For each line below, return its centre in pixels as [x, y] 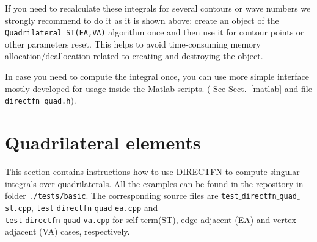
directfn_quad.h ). [41, 100]
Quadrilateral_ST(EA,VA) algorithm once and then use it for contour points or [155, 32]
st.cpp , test [30, 207]
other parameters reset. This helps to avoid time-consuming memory [133, 44]
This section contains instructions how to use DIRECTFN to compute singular [152, 171]
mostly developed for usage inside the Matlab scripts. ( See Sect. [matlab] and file [158, 88]
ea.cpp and [137, 207]
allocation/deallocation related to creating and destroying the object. [134, 56]
